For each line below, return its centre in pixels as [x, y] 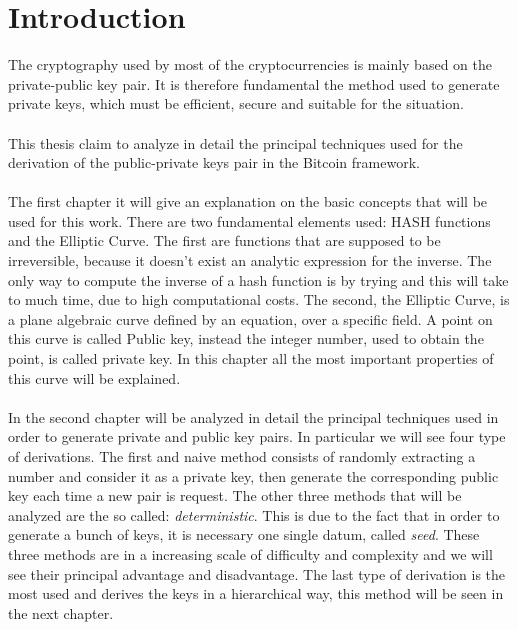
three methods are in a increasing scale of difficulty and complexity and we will [250, 553]
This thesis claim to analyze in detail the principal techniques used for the [235, 142]
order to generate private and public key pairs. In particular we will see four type [257, 436]
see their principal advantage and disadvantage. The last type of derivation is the [257, 573]
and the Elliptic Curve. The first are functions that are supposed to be [224, 240]
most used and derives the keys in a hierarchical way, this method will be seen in [256, 593]
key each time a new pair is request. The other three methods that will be [235, 495]
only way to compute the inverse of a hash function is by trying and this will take [258, 279]
